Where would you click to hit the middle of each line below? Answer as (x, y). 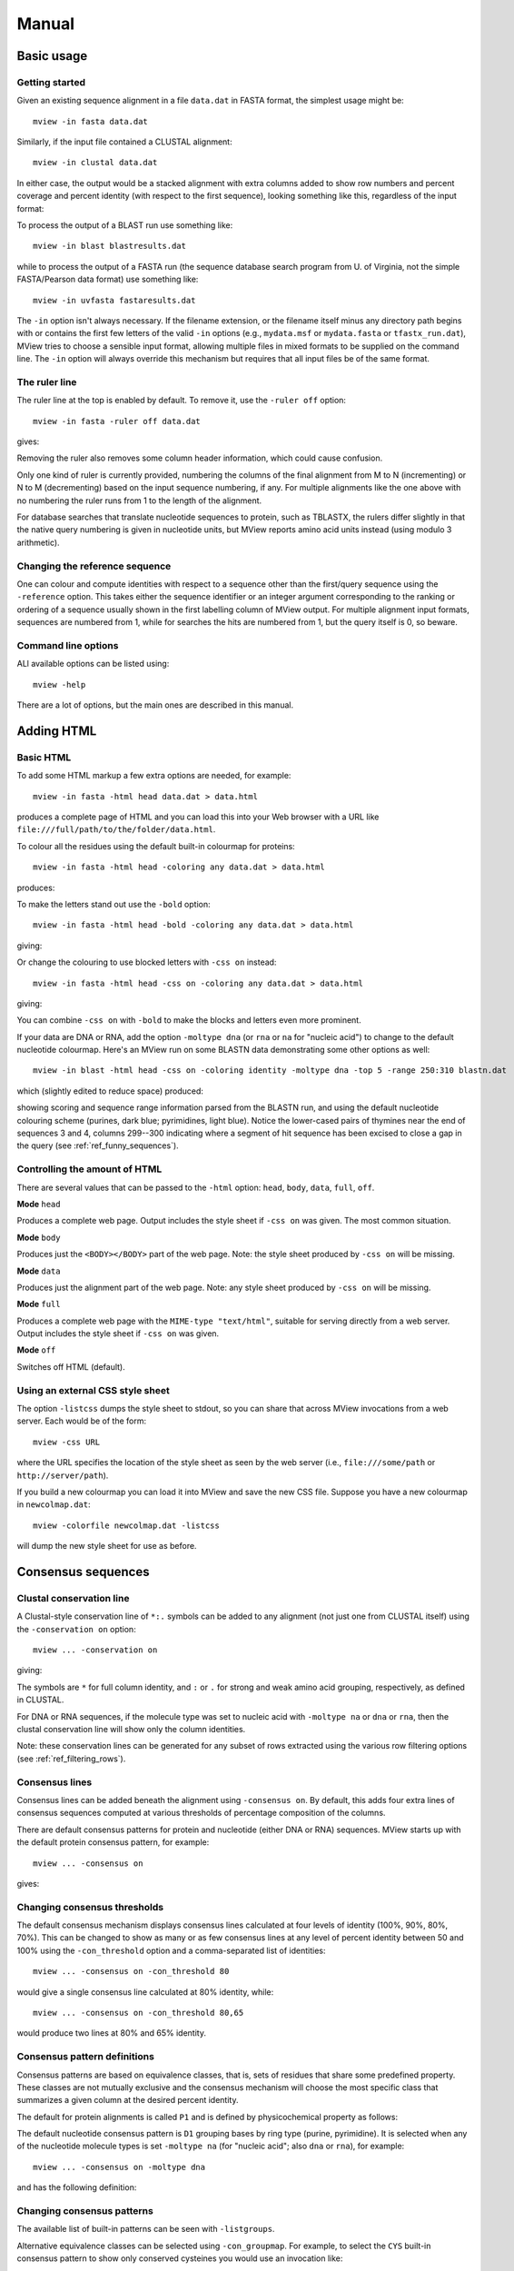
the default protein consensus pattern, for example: (113, 1842)
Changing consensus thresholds (90, 1907)
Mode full (39, 1304)
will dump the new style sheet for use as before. (107, 1546)
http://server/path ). (63, 1475)
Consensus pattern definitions (85, 2057)
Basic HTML (44, 757)
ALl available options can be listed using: (93, 664)
